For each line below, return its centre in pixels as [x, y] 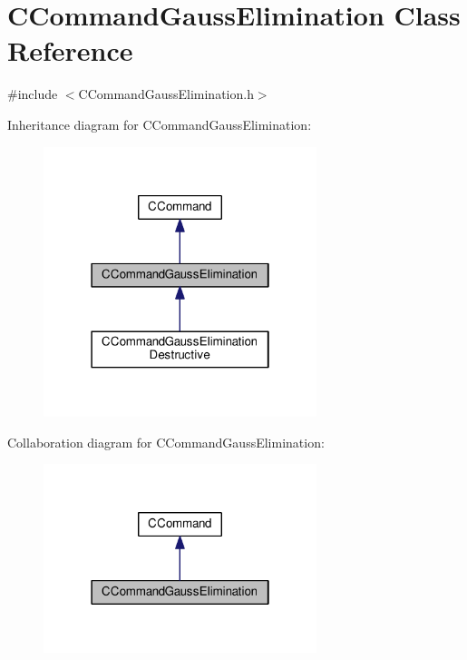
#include [33, 94]
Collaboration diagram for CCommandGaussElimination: [166, 442]
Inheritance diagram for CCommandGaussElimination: [160, 124]
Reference [70, 50]
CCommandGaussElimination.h [166, 94]
